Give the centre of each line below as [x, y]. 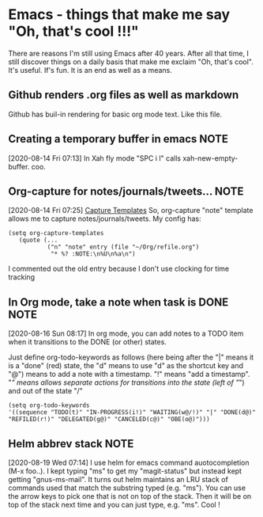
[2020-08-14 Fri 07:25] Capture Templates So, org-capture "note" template [131, 211]
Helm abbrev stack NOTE [71, 444]
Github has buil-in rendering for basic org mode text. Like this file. [115, 114]
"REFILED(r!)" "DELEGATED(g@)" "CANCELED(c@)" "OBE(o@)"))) [109, 420]
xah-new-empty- [210, 158]
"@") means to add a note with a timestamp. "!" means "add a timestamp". [129, 374]
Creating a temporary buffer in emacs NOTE [118, 139]
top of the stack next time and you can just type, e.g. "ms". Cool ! [114, 505]
